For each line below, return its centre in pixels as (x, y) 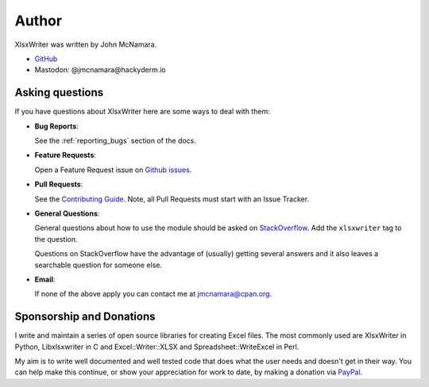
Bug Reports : (56, 126)
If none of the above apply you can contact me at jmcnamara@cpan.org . (153, 294)
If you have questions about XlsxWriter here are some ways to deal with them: (142, 112)
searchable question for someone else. (99, 265)
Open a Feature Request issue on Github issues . (113, 170)
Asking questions (59, 92)
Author (39, 21)
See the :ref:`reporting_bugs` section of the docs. (115, 141)
